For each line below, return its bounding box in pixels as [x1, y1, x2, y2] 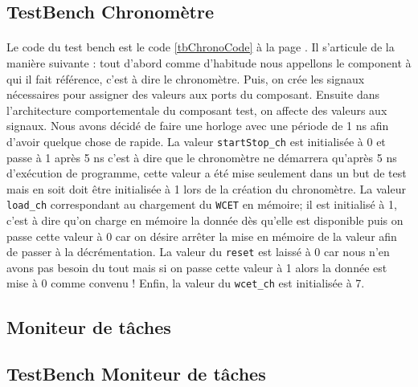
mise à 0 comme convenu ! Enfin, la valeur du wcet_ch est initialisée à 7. [6, 275, 365, 291]
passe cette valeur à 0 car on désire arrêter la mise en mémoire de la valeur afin [6, 227, 397, 244]
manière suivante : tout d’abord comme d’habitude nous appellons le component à [6, 54, 412, 71]
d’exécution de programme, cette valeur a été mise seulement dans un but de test [6, 165, 407, 181]
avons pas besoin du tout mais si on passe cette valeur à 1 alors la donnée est [6, 259, 387, 275]
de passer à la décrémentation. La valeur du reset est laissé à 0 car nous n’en [6, 243, 390, 260]
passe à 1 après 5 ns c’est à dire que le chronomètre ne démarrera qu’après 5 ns [6, 149, 397, 165]
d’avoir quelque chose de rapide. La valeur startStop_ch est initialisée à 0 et [6, 132, 386, 149]
